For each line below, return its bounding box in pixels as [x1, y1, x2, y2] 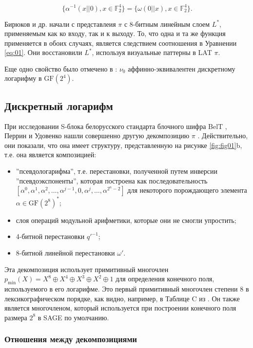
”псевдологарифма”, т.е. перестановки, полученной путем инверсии [16, 166, 218, 176]
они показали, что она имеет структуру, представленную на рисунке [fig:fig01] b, [4, 140, 242, 150]
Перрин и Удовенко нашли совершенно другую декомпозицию [4, 130, 190, 141]
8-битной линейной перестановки [16, 247, 115, 257]
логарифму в [4, 73, 42, 83]
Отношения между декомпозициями [4, 333, 137, 345]
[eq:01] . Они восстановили [4, 47, 82, 57]
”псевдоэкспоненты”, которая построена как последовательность [16, 175, 208, 185]
